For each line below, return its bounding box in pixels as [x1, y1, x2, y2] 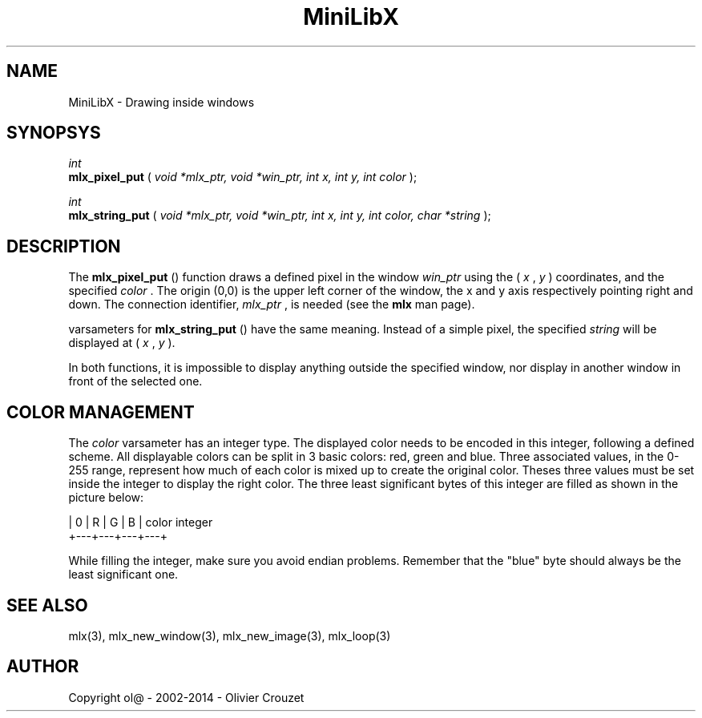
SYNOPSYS [6, 123, 101, 143]
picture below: [68, 490, 144, 505]
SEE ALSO [6, 595, 88, 615]
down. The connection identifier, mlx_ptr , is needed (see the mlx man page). [68, 297, 475, 312]
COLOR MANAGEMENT [6, 401, 195, 422]
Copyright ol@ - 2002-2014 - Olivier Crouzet [68, 690, 305, 704]
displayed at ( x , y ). [68, 336, 175, 350]
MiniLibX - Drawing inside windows [68, 95, 255, 109]
